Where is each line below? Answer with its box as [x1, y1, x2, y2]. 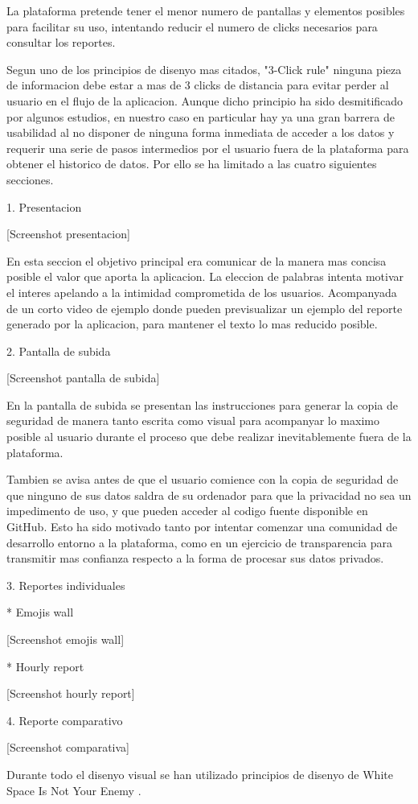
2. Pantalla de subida [6, 342, 111, 359]
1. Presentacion [6, 198, 82, 215]
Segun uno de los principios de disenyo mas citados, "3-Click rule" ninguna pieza [6, 60, 402, 77]
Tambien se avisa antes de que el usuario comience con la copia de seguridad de [6, 471, 399, 488]
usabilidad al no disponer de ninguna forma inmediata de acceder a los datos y [6, 124, 395, 141]
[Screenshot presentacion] [6, 225, 130, 242]
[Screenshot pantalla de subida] [6, 369, 160, 386]
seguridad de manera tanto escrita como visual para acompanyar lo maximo [6, 412, 379, 429]
